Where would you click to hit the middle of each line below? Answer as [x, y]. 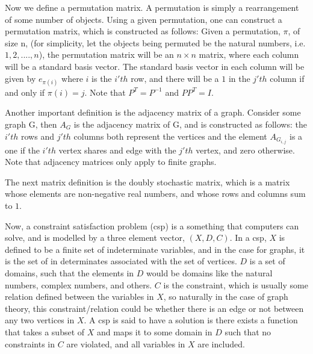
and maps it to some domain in [154, 331]
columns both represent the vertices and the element [170, 136]
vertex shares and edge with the [117, 150]
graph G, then [31, 124]
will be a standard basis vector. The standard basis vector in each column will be [155, 66]
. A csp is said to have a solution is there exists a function [191, 320]
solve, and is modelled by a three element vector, [95, 238]
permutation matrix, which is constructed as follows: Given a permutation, [143, 31]
